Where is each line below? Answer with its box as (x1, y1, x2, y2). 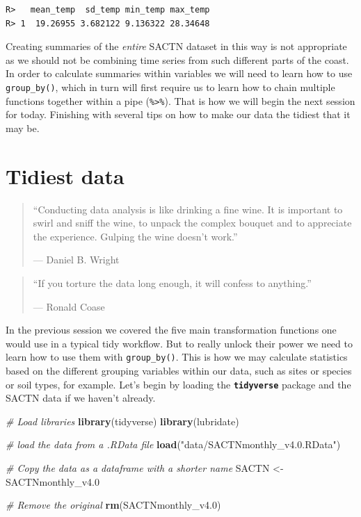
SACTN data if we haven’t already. (6, 391, 156, 405)
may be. (6, 120, 40, 135)
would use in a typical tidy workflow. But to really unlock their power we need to (6, 336, 353, 350)
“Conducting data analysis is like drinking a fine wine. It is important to (33, 202, 343, 216)
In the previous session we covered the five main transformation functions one (6, 322, 337, 337)
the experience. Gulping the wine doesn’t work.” (33, 229, 238, 243)
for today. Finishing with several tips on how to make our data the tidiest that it (6, 107, 351, 122)
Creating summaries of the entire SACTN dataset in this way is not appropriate (6, 39, 347, 54)
